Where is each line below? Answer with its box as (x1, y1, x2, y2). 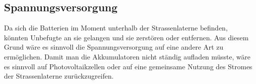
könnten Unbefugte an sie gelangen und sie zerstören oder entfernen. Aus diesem (4, 32, 249, 42)
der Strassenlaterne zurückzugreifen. (4, 71, 114, 81)
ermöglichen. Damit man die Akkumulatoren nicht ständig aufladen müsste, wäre (4, 51, 251, 61)
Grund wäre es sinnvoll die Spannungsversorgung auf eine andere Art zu (4, 42, 224, 52)
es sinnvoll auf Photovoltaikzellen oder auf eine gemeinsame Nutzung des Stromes (4, 61, 253, 71)
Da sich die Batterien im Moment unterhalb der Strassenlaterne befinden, (4, 23, 228, 33)
